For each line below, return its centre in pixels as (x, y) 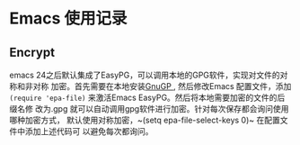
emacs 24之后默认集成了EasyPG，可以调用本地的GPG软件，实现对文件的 (145, 75)
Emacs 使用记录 (68, 18)
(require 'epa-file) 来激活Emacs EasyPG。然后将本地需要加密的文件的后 (147, 97)
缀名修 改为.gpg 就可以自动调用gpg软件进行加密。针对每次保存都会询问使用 (149, 109)
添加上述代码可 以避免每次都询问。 (89, 131)
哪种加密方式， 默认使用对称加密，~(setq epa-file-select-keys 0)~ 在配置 (145, 120)
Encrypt (32, 52)
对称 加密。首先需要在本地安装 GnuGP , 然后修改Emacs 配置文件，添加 (162, 86)
